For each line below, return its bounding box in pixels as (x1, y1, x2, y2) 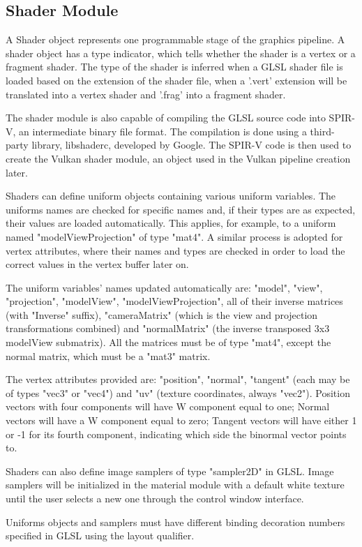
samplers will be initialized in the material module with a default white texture (6, 477, 345, 492)
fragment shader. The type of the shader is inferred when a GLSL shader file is (6, 59, 343, 74)
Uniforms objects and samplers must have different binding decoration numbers (6, 514, 345, 529)
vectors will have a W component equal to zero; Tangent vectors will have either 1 (6, 413, 357, 428)
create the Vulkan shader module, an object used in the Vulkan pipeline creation (6, 151, 351, 165)
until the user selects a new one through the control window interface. (6, 491, 304, 506)
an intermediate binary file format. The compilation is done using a (19, 123, 307, 138)
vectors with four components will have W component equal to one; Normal (6, 399, 330, 414)
